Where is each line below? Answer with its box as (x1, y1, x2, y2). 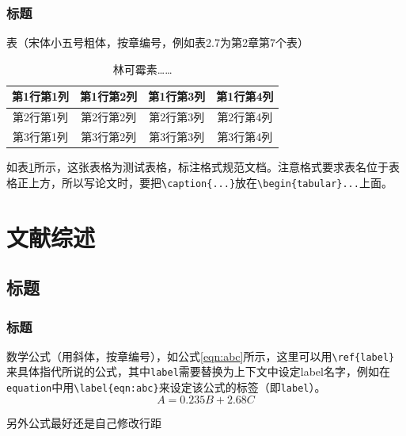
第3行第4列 (217, 128, 273, 145)
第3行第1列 (13, 128, 69, 145)
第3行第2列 (81, 128, 137, 145)
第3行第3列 (149, 128, 205, 145)
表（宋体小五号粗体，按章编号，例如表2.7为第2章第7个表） (6, 34, 309, 51)
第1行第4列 (216, 88, 274, 105)
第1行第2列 (80, 88, 138, 105)
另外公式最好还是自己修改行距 (6, 414, 161, 430)
